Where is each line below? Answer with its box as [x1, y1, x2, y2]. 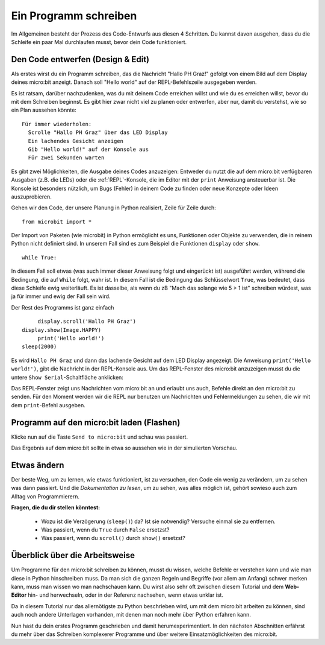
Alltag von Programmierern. [11, 492, 80, 500]
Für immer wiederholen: [22, 121, 92, 127]
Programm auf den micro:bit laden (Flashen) [11, 417, 181, 428]
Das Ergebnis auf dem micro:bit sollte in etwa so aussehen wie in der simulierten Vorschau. [11, 444, 238, 452]
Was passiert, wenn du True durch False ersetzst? [41, 526, 170, 533]
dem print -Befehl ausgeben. [11, 401, 85, 408]
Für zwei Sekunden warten [28, 154, 105, 161]
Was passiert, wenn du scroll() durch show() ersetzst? [41, 535, 186, 542]
